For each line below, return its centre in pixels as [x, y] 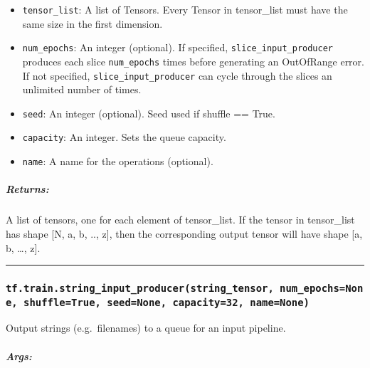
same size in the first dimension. [92, 23]
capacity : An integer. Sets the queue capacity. [124, 137]
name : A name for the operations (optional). [118, 161]
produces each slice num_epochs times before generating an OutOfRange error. [193, 61]
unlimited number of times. [82, 89]
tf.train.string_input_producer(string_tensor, [140, 289]
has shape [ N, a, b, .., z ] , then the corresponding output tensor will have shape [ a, [184, 233]
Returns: [27, 189]
